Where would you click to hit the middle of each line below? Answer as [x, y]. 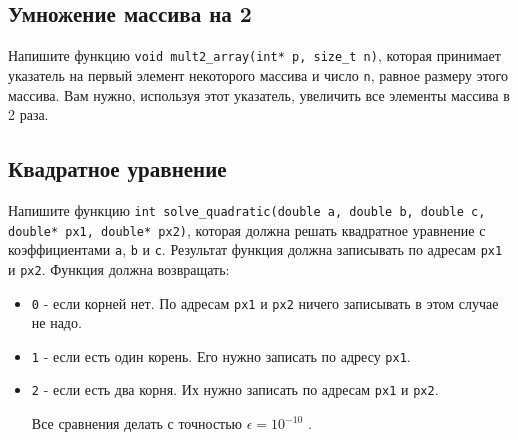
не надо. [56, 322]
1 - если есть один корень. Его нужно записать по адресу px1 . [221, 355]
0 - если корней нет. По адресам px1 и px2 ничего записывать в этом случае [265, 302]
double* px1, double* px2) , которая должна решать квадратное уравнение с [247, 229]
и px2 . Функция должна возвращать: [119, 268]
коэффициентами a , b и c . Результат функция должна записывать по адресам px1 [255, 249]
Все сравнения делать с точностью [137, 423]
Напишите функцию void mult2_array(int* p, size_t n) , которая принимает [254, 55]
